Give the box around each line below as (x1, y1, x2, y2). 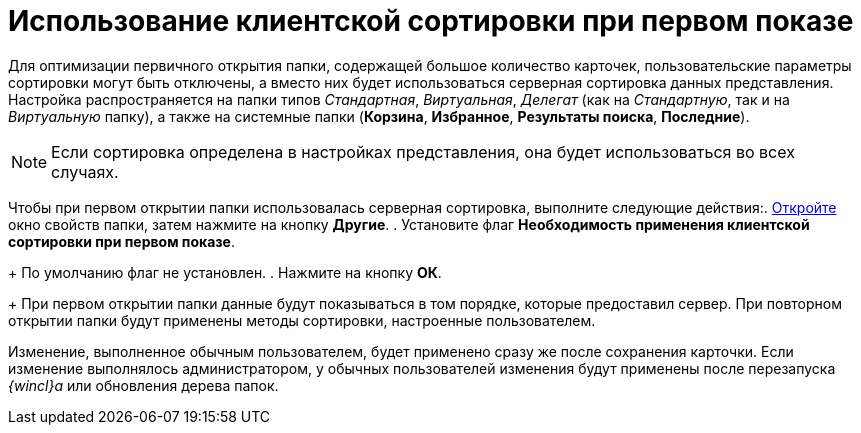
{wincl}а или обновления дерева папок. (8, 376, 279, 394)
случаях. (51, 161, 119, 182)
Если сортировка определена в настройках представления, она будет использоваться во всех (51, 141, 795, 162)
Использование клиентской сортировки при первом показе (8, 4, 854, 38)
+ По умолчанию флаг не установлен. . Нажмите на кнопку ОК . (8, 263, 442, 281)
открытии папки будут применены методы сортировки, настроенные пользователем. (8, 311, 596, 329)
